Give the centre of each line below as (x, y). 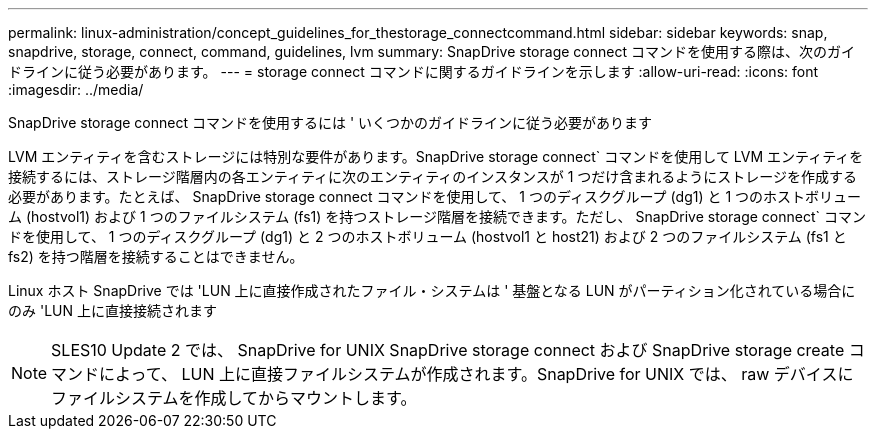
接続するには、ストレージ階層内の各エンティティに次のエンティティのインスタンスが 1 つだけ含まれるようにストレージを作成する (433, 176)
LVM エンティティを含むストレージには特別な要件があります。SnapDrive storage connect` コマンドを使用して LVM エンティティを (436, 156)
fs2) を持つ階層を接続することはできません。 (156, 256)
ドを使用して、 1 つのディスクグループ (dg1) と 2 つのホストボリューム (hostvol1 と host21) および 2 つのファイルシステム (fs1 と (427, 236)
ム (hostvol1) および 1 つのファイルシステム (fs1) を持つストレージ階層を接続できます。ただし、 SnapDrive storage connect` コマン (437, 216)
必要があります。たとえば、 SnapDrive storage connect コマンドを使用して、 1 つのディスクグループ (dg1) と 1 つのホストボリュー (435, 196)
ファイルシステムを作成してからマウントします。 (234, 398)
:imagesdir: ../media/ (76, 89)
